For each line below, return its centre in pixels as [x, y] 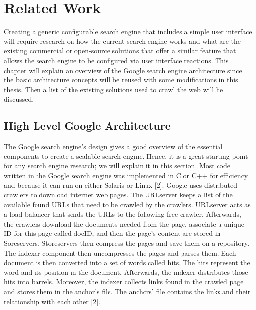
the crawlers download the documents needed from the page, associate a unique [124, 223]
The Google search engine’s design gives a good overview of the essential [113, 146]
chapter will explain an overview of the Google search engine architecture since [123, 70]
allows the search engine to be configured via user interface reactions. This [116, 60]
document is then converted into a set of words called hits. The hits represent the [127, 262]
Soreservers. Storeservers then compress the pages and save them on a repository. [127, 243]
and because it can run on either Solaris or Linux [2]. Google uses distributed [121, 185]
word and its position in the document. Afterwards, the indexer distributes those [126, 272]
